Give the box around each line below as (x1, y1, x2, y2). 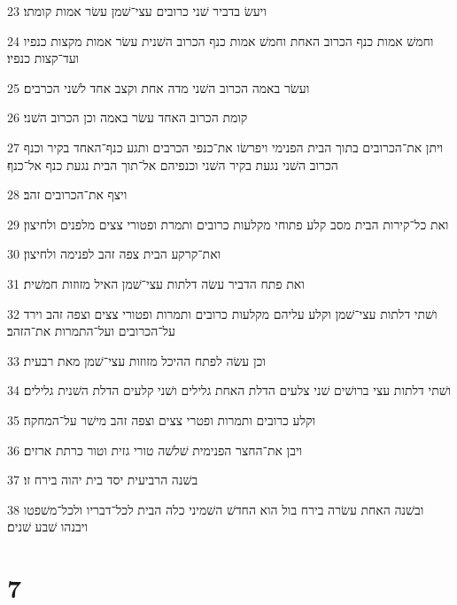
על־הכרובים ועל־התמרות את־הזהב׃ (7, 322, 176, 340)
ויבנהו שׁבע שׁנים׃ (7, 517, 88, 536)
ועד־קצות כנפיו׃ (7, 49, 80, 67)
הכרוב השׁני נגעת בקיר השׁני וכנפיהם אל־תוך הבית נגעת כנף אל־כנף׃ (7, 155, 338, 174)
